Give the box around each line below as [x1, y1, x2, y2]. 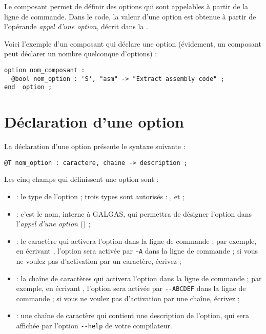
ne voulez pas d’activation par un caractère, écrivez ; [16, 255, 181, 266]
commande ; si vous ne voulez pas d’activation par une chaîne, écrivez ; [16, 293, 240, 303]
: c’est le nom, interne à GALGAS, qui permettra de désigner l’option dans [16, 208, 252, 219]
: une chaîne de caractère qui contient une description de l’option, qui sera [16, 310, 249, 321]
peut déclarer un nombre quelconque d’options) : [4, 48, 157, 59]
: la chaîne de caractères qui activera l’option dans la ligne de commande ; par [16, 273, 262, 283]
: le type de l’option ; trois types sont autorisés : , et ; [16, 191, 185, 201]
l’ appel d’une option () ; [16, 218, 91, 229]
